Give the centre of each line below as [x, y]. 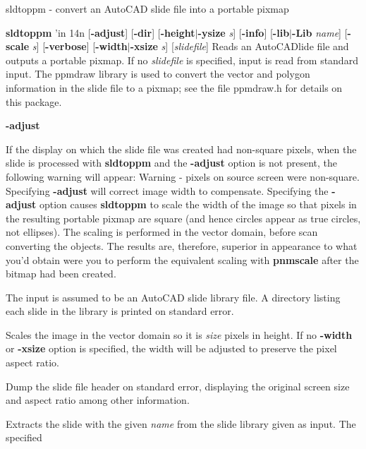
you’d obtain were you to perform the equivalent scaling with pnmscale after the [182, 259]
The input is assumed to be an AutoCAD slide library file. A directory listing [173, 297]
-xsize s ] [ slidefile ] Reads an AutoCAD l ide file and [239, 46]
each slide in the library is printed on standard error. [120, 311]
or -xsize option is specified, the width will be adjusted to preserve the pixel [171, 348]
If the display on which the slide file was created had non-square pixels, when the [181, 149]
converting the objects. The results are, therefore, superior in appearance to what [182, 245]
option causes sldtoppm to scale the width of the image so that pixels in [198, 204]
